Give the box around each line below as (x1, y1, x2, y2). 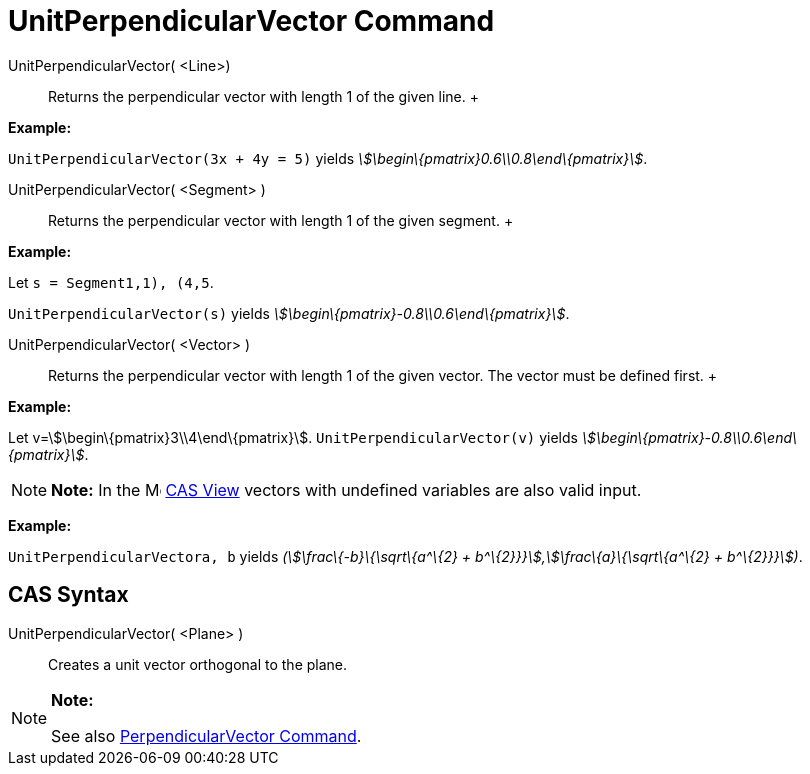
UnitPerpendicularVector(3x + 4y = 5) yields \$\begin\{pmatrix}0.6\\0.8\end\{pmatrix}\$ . (8, 149, 648, 167)
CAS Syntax (8, 582, 129, 608)
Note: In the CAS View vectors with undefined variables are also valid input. (51, 479, 642, 500)
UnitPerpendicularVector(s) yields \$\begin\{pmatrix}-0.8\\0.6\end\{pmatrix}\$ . (8, 304, 570, 322)
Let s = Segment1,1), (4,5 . (8, 273, 214, 291)
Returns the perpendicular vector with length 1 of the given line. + (48, 87, 479, 105)
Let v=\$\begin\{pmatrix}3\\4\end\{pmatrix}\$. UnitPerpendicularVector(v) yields (8, 428, 578, 446)
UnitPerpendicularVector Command (8, 4, 495, 38)
